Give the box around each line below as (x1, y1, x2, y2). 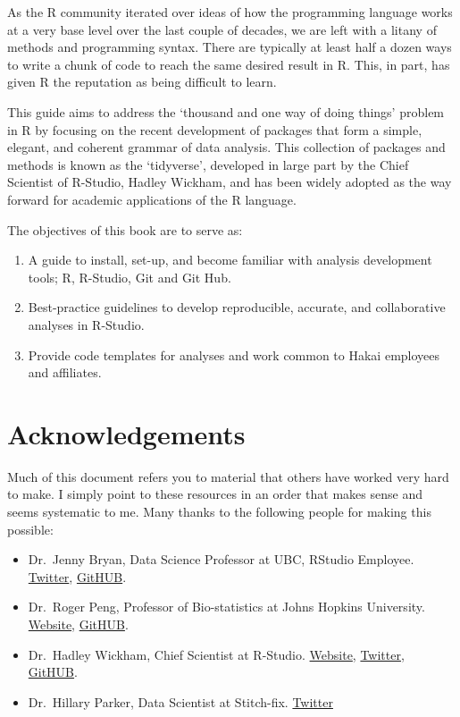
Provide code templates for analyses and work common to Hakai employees (28, 345, 440, 364)
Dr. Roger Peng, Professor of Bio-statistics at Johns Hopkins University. (28, 597, 425, 616)
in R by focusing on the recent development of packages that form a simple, (7, 120, 422, 139)
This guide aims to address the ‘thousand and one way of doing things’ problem (7, 102, 445, 121)
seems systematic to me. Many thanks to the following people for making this (7, 502, 431, 520)
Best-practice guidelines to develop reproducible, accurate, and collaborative (28, 298, 446, 316)
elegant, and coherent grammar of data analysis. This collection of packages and (7, 138, 446, 156)
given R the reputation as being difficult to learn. (7, 72, 277, 91)
